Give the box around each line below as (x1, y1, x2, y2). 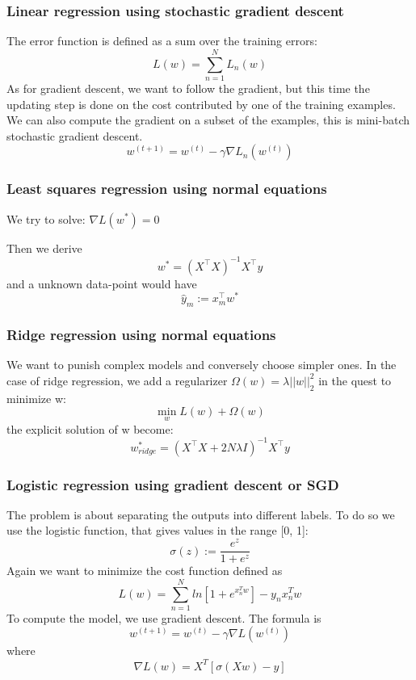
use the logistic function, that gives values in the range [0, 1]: (6, 522, 309, 539)
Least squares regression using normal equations (6, 178, 327, 199)
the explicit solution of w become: (6, 420, 174, 437)
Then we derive (6, 239, 82, 256)
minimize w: (6, 389, 66, 406)
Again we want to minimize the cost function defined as (6, 562, 283, 579)
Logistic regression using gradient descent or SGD (6, 474, 339, 494)
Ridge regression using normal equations (6, 325, 276, 345)
